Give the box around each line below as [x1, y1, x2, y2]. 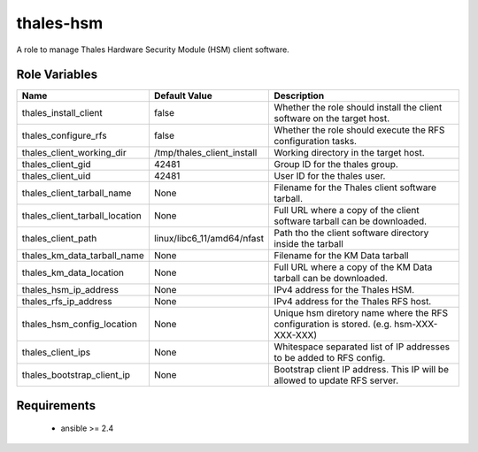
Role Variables [16, 67, 97, 82]
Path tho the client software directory [274, 226, 429, 239]
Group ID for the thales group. [274, 158, 398, 171]
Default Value [153, 89, 212, 102]
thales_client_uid [21, 170, 91, 182]
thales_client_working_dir [21, 147, 127, 159]
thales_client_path [21, 233, 97, 245]
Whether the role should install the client [274, 102, 443, 114]
